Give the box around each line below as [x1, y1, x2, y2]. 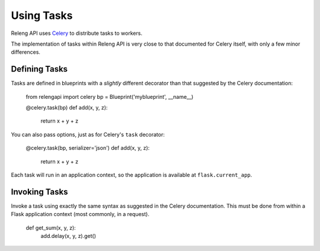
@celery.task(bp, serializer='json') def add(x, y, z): [25, 144, 150, 152]
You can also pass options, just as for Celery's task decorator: [11, 131, 165, 138]
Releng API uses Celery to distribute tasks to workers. [11, 30, 142, 37]
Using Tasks [11, 9, 73, 22]
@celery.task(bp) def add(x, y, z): [25, 104, 108, 111]
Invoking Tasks [11, 186, 68, 197]
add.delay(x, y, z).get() [40, 233, 97, 240]
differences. [11, 49, 41, 56]
